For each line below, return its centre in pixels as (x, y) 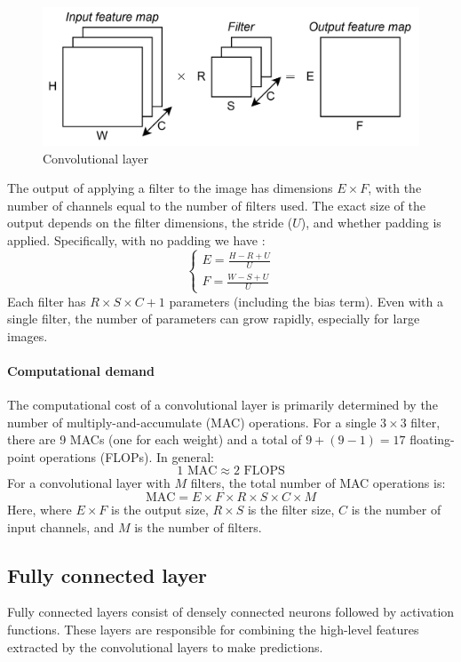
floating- (432, 439)
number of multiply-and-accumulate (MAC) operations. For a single (192, 422)
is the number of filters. (198, 526)
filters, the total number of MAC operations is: (318, 483)
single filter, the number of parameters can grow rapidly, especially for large (214, 319)
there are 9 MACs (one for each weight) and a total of (155, 439)
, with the (395, 188)
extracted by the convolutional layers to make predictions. (165, 646)
